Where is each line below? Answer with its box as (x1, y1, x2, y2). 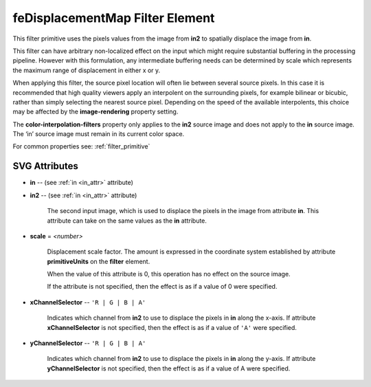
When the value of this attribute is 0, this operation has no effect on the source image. (47, 270, 291, 278)
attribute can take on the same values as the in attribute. (47, 217, 207, 225)
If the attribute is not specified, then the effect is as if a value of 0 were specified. (47, 283, 278, 291)
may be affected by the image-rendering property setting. (12, 107, 179, 116)
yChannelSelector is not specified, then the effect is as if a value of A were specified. (47, 364, 291, 373)
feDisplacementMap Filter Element (12, 10, 215, 25)
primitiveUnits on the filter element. (47, 257, 150, 265)
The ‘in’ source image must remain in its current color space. (12, 130, 185, 138)
